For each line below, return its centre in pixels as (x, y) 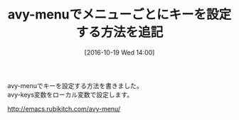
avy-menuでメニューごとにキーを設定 (119, 15)
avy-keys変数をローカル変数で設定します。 (70, 94)
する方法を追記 (119, 32)
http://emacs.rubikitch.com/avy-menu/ (64, 109)
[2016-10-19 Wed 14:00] (119, 52)
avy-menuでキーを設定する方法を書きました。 (75, 85)
